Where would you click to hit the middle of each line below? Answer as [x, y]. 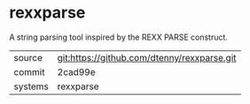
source [28, 57]
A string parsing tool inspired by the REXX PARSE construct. [119, 37]
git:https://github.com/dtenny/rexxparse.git [147, 57]
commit [29, 71]
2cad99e [76, 71]
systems [31, 86]
